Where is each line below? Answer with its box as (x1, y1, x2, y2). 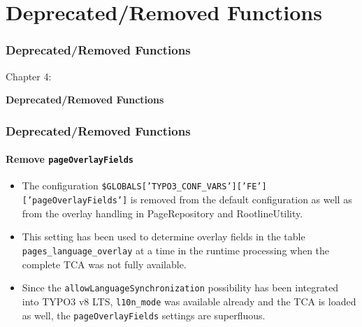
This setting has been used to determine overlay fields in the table (22, 229, 305, 244)
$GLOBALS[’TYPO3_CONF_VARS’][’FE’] (101, 182, 267, 192)
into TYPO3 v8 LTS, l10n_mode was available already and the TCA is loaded (22, 293, 356, 308)
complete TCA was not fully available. (22, 256, 187, 271)
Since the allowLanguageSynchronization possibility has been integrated (22, 280, 339, 295)
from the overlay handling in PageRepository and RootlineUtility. (22, 205, 303, 220)
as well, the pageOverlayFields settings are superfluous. (22, 307, 266, 322)
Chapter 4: (6, 68, 52, 83)
